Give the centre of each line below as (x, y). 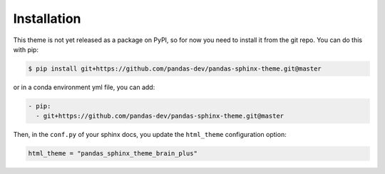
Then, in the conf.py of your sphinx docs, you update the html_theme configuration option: (150, 135)
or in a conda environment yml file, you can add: (84, 87)
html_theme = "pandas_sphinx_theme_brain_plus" (113, 154)
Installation (47, 19)
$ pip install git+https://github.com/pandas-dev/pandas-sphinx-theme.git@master (175, 68)
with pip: (26, 49)
